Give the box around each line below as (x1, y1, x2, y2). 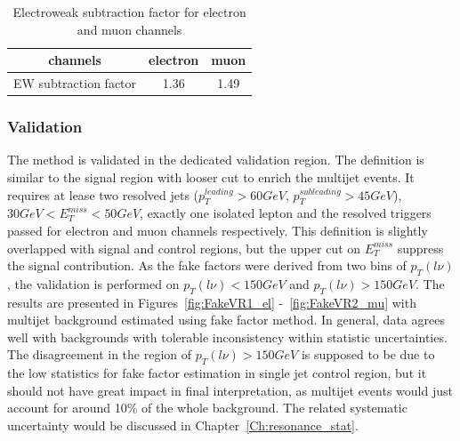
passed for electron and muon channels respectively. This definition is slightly (7, 220, 428, 239)
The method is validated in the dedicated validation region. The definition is (7, 150, 424, 169)
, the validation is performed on (7, 274, 180, 293)
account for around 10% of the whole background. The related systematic (7, 398, 408, 417)
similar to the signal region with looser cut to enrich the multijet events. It (7, 167, 415, 186)
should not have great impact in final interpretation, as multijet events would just (7, 381, 453, 399)
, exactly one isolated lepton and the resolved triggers (140, 204, 432, 222)
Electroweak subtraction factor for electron (12, 3, 246, 20)
